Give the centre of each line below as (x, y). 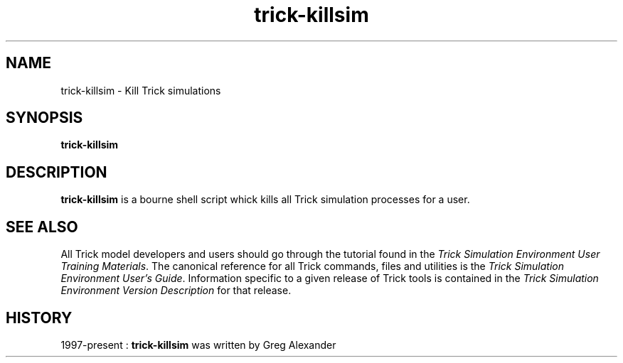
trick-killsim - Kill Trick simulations (141, 90)
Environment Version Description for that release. (176, 291)
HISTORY (39, 318)
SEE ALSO (42, 227)
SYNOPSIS (44, 118)
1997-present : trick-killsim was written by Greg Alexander (198, 345)
